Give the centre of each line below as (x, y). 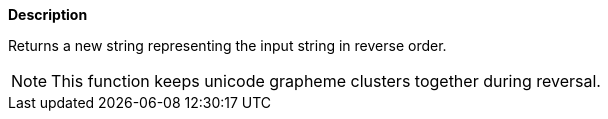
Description (48, 14)
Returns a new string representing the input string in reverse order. (227, 45)
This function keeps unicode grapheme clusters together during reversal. (326, 81)
